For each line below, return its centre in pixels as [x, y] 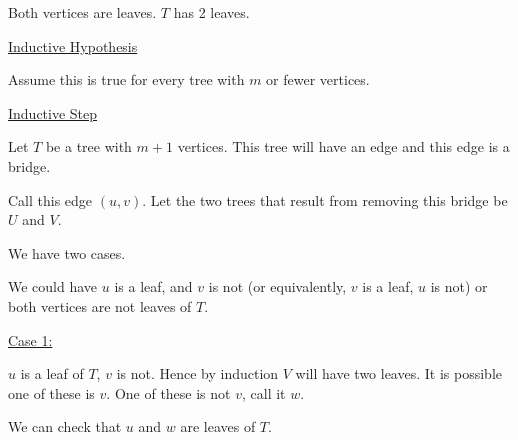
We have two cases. [67, 252]
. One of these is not [168, 392]
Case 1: [30, 339]
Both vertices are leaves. [82, 12]
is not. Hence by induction [197, 373]
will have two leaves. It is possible [398, 373]
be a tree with [88, 146]
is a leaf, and [153, 286]
